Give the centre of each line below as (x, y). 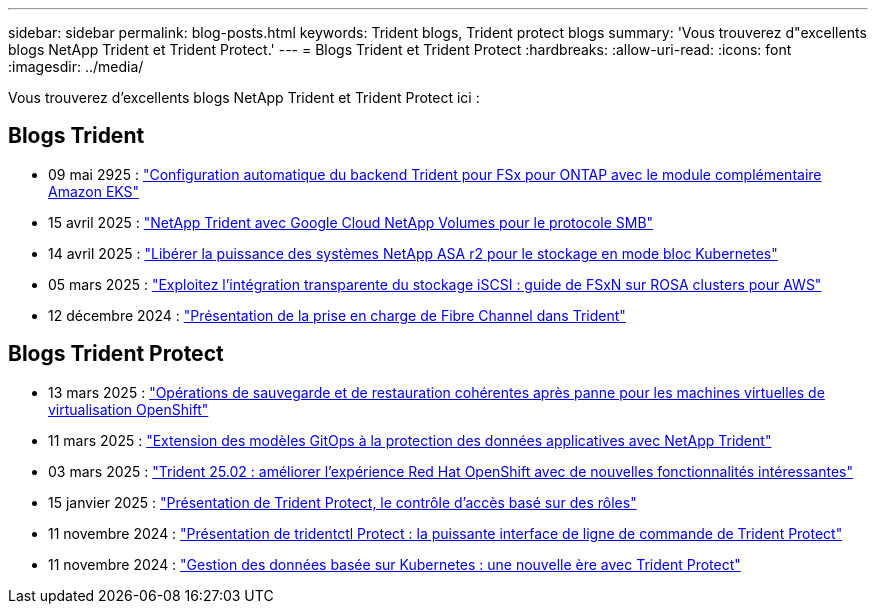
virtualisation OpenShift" (128, 409)
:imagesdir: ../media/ (76, 66)
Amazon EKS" (94, 191)
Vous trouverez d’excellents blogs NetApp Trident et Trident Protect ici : (244, 97)
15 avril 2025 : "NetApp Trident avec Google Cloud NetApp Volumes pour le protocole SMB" (351, 222)
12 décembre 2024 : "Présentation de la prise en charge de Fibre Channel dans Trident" (337, 315)
